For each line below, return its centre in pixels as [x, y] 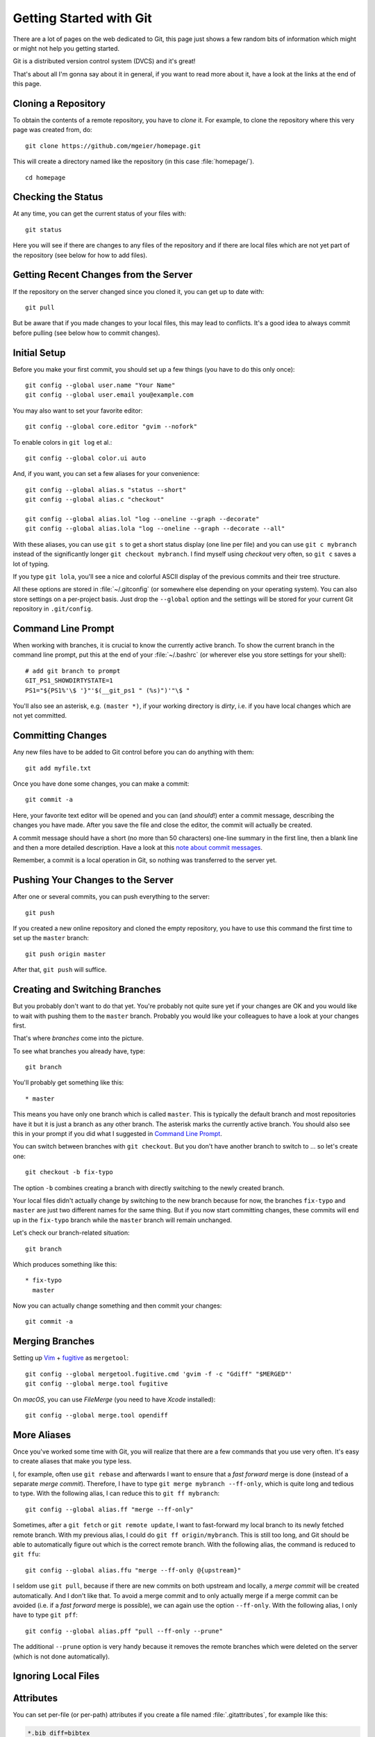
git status [44, 230]
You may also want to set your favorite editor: [78, 411]
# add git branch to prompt [73, 671]
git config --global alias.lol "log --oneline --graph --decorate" [142, 519]
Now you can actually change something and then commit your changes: [117, 1306]
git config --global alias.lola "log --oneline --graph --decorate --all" [155, 529]
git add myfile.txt [58, 768]
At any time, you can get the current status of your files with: [100, 214]
